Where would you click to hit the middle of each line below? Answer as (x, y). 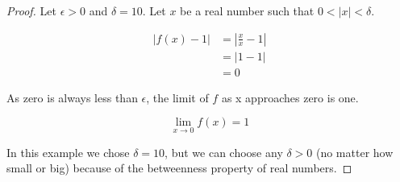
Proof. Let (31, 10)
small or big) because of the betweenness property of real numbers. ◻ (179, 168)
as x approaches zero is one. (290, 97)
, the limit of (177, 97)
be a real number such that (247, 10)
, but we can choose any (224, 152)
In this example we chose (68, 152)
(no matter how (354, 152)
